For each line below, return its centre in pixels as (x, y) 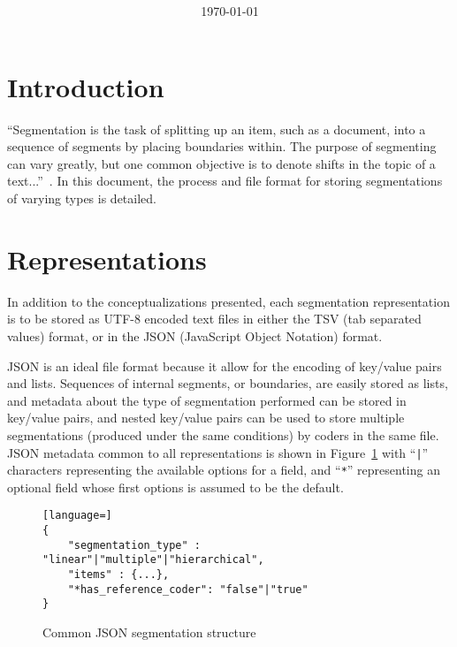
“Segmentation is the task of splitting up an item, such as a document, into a (217, 129)
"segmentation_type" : (134, 545)
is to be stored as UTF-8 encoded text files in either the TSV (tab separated (214, 319)
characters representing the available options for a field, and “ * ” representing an (224, 470)
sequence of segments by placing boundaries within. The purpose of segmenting (222, 146)
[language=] (77, 516)
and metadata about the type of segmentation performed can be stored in (207, 400)
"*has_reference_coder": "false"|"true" (188, 589)
